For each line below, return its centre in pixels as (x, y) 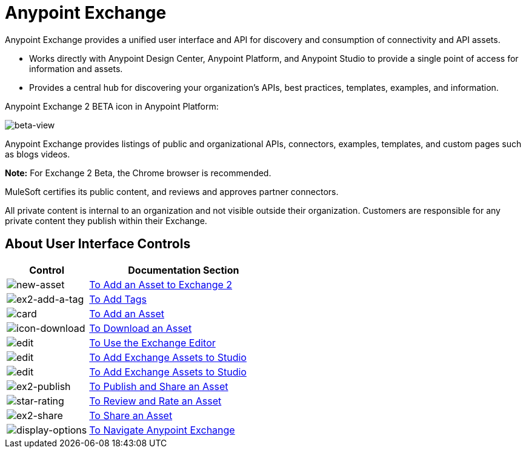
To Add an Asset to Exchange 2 (161, 284)
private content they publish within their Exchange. (106, 220)
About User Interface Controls (98, 244)
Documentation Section (184, 270)
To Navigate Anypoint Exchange (162, 430)
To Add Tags (118, 299)
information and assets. (76, 68)
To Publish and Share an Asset (159, 386)
